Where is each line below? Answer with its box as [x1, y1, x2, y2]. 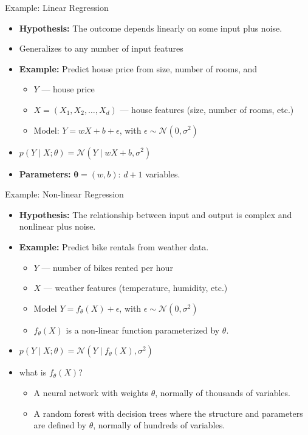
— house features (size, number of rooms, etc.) [120, 103, 294, 115]
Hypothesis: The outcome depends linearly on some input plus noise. [19, 21, 282, 34]
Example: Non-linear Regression [5, 188, 124, 200]
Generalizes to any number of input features [19, 42, 183, 55]
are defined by [33, 419, 86, 431]
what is [19, 366, 47, 378]
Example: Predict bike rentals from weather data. [19, 240, 209, 253]
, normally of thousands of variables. [155, 386, 290, 399]
